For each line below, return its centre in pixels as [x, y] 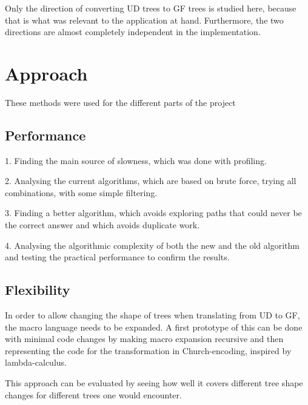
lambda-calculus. [36, 362]
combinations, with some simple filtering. [81, 192]
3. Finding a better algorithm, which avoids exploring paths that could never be [153, 213]
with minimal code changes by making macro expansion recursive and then [144, 339]
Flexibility [38, 290]
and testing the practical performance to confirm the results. [117, 257]
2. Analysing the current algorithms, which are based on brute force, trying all [151, 181]
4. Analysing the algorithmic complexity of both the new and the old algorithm [152, 245]
